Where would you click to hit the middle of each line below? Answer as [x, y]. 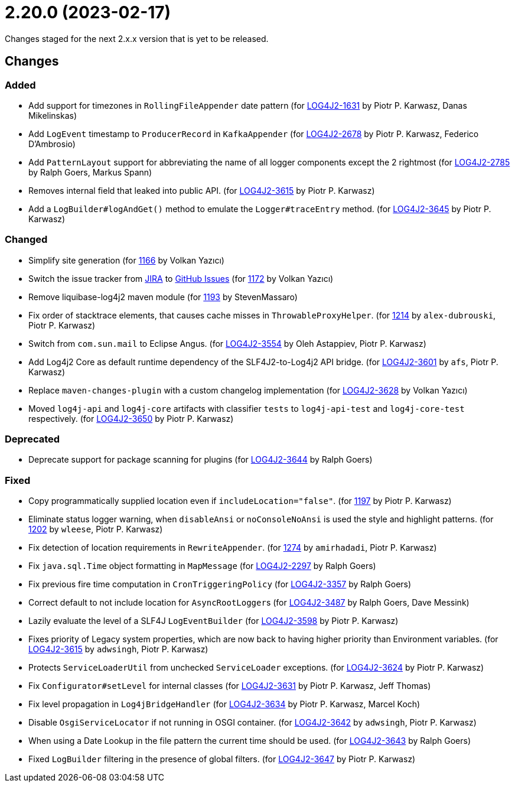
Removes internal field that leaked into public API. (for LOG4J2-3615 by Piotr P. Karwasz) [202, 190]
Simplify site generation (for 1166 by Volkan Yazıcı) [126, 260]
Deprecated [32, 439]
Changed [26, 240]
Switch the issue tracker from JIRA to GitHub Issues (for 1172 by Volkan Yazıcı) [181, 278]
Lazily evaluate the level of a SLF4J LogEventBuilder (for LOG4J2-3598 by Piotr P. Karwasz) [214, 621]
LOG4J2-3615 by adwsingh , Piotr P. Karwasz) [118, 649]
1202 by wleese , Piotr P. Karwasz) [96, 529]
